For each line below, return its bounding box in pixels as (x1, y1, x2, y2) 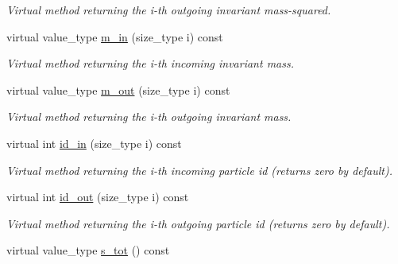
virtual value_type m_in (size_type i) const (6, 28, 223, 45)
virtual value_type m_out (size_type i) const (6, 81, 230, 98)
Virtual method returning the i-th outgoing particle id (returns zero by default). (6, 215, 390, 231)
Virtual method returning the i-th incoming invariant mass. (6, 55, 294, 72)
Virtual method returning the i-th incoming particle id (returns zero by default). (6, 161, 393, 178)
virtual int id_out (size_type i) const (6, 188, 189, 205)
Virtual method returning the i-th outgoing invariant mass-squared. (6, 2, 331, 17)
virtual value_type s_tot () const (6, 242, 170, 258)
